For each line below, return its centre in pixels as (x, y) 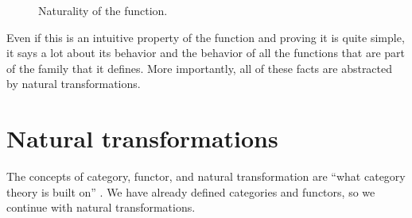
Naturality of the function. (103, 10)
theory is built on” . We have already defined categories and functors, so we (191, 191)
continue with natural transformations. (101, 207)
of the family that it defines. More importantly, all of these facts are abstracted (200, 68)
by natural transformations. (74, 84)
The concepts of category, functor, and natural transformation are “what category (206, 176)
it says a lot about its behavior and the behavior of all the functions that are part (206, 53)
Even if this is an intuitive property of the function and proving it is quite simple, (206, 37)
